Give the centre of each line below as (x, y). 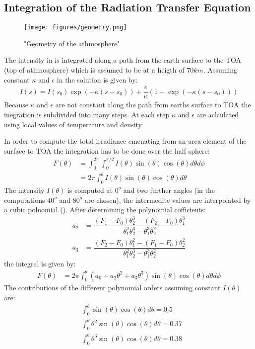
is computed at (90, 190)
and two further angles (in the (169, 190)
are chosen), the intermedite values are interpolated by (168, 200)
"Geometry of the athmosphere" (72, 43)
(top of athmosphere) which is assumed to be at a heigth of (94, 70)
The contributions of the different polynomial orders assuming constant (112, 288)
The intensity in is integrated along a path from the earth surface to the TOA (123, 60)
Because (16, 105)
